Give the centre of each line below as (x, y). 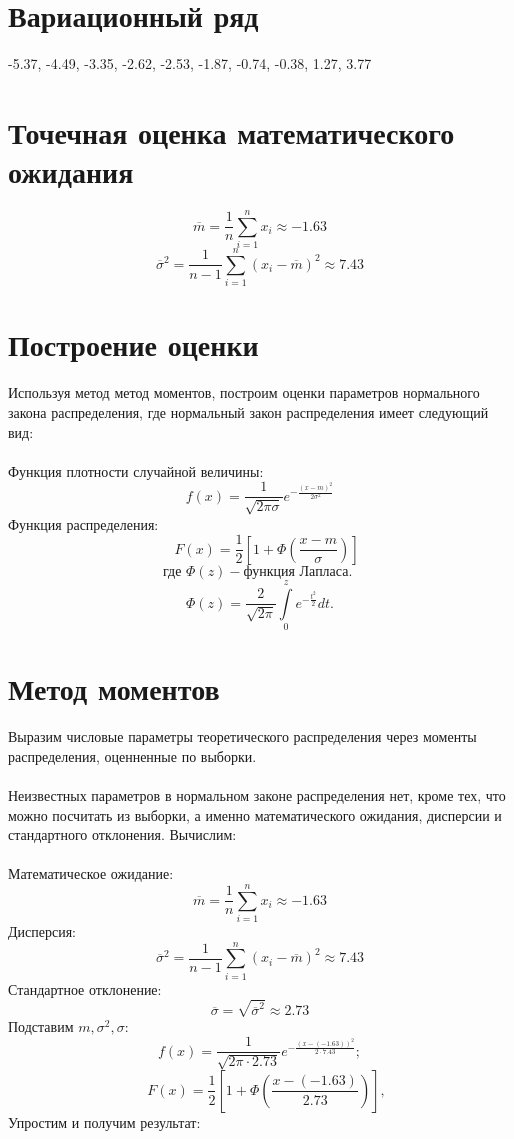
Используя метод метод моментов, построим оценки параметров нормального (244, 392)
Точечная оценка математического (231, 131)
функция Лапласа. (298, 571)
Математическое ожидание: (91, 873)
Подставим (41, 1025)
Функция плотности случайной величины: (136, 470)
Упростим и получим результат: (104, 1121)
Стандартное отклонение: (85, 988)
